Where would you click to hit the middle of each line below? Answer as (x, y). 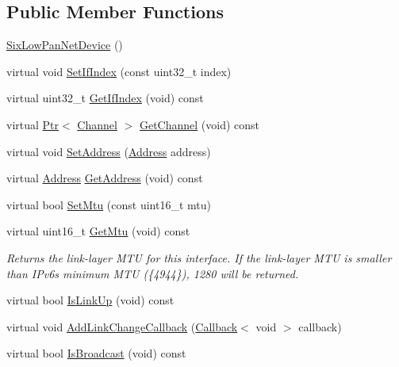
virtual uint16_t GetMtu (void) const (98, 231)
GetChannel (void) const (199, 124)
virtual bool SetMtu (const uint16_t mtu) (109, 204)
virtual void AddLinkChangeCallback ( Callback (122, 326)
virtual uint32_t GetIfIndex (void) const (105, 98)
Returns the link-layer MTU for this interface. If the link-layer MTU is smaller (199, 257)
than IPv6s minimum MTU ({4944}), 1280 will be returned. (153, 273)
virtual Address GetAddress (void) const (105, 178)
